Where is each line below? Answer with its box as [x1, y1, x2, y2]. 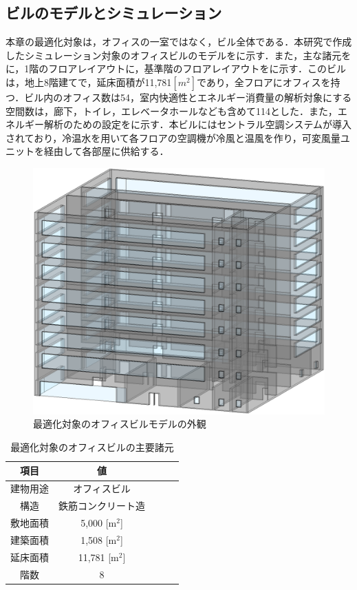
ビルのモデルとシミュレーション [6, 2, 222, 23]
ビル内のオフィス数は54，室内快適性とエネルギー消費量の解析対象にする [24, 89, 352, 104]
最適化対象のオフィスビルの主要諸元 [10, 439, 174, 454]
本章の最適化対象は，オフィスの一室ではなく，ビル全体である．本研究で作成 [6, 34, 352, 49]
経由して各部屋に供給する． [43, 144, 169, 158]
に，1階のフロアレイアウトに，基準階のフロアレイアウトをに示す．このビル [6, 61, 347, 76]
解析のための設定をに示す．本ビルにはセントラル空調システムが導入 [43, 117, 352, 131]
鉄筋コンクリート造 [58, 498, 145, 513]
